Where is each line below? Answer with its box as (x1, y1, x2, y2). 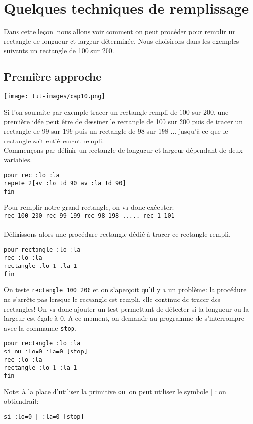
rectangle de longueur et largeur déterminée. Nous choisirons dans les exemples (4, 35, 239, 46)
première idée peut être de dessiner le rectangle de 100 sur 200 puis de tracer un (4, 116, 243, 126)
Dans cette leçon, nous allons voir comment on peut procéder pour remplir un (4, 26, 236, 36)
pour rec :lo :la (4, 172, 60, 179)
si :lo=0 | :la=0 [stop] (4, 413, 84, 420)
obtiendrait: (4, 396, 39, 406)
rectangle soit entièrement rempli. (4, 135, 104, 145)
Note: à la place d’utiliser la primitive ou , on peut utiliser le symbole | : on (4, 386, 226, 396)
